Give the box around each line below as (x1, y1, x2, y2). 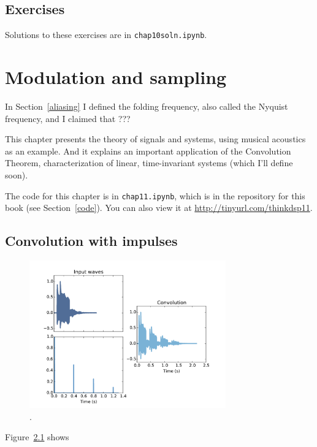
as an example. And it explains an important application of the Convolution (5, 144, 291, 157)
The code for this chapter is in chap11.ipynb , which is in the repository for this (5, 189, 305, 202)
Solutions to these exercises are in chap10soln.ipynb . (5, 28, 207, 41)
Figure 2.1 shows (5, 430, 69, 443)
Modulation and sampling (5, 64, 227, 90)
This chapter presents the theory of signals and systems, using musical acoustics (5, 132, 306, 145)
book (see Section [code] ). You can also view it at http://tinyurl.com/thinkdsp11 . (5, 201, 313, 214)
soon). (5, 168, 28, 181)
